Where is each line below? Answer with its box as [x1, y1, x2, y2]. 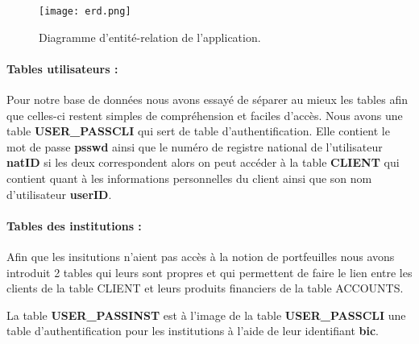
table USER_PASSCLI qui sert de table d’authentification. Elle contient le [6, 122, 390, 139]
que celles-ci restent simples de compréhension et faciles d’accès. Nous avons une [6, 106, 403, 123]
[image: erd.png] [39, 6, 131, 17]
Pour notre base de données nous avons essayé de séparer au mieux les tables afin [6, 91, 408, 108]
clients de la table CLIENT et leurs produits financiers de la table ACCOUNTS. [6, 280, 404, 296]
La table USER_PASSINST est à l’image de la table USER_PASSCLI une [6, 306, 406, 323]
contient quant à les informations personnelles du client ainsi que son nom [6, 170, 372, 187]
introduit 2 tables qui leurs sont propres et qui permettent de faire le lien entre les [6, 263, 413, 280]
